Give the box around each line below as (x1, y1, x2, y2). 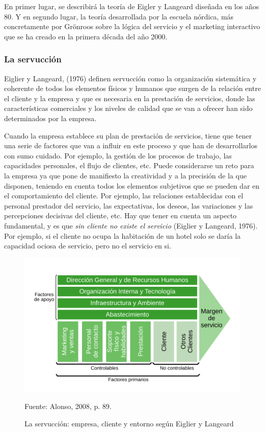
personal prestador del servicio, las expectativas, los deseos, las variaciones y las (4, 200, 253, 211)
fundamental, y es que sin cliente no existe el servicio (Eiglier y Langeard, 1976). (4, 220, 258, 231)
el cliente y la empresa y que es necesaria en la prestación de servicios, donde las (4, 93, 255, 103)
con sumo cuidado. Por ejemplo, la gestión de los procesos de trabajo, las (4, 150, 232, 161)
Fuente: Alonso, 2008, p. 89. (24, 401, 112, 412)
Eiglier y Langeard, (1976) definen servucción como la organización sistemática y (4, 73, 257, 83)
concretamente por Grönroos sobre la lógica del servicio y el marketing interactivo (4, 21, 260, 32)
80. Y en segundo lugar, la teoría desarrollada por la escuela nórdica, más (4, 11, 234, 21)
